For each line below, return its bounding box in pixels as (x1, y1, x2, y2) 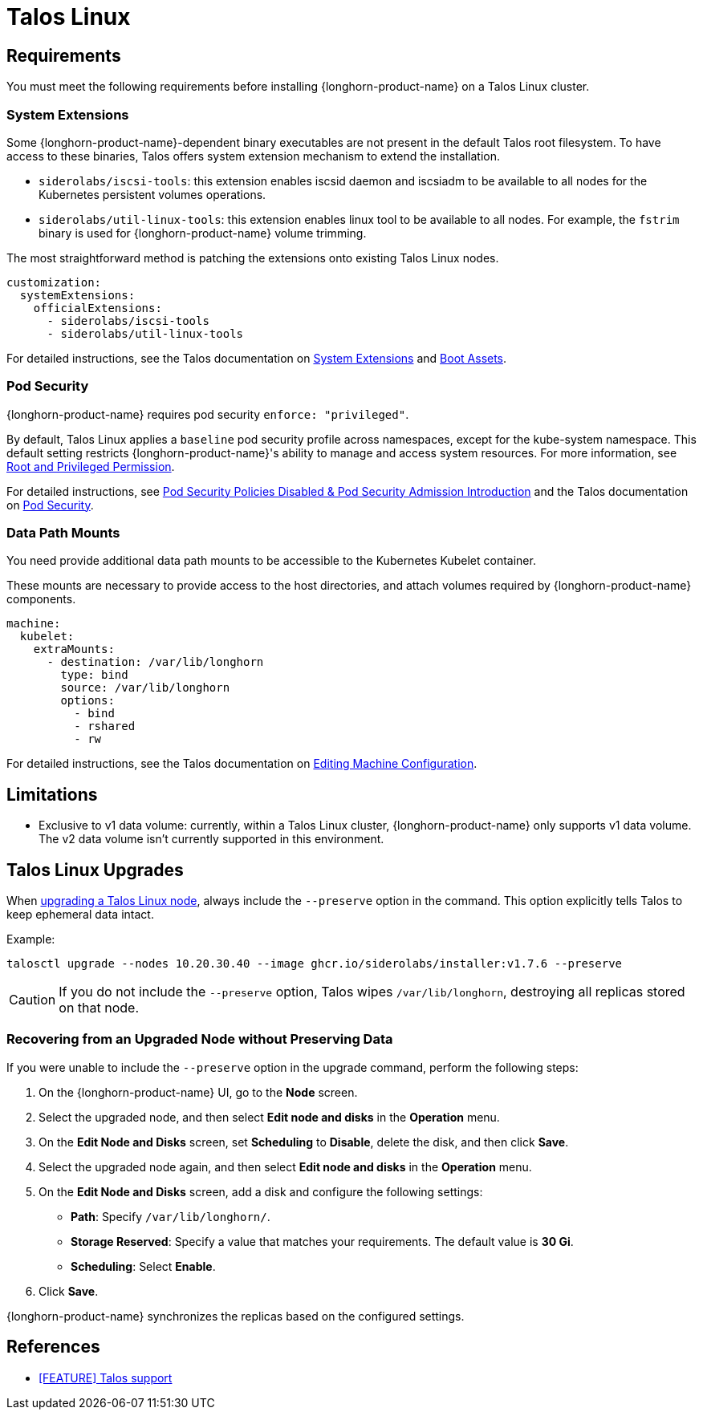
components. (6, 592, 76, 607)
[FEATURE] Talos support (39, 1370, 173, 1385)
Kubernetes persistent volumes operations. (39, 187, 266, 201)
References (6, 1337, 100, 1357)
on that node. (59, 1000, 140, 1016)
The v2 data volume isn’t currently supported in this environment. (39, 832, 384, 846)
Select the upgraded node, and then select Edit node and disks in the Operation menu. (39, 1110, 500, 1124)
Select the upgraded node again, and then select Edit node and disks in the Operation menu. (39, 1159, 532, 1174)
